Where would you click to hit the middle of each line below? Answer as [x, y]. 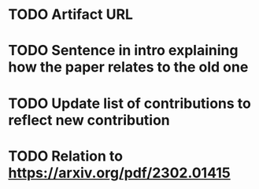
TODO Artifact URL [71, 15]
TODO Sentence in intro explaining [123, 51]
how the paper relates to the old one [128, 67]
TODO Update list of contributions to [130, 103]
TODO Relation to [66, 156]
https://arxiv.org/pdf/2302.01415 [119, 173]
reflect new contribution [89, 120]
